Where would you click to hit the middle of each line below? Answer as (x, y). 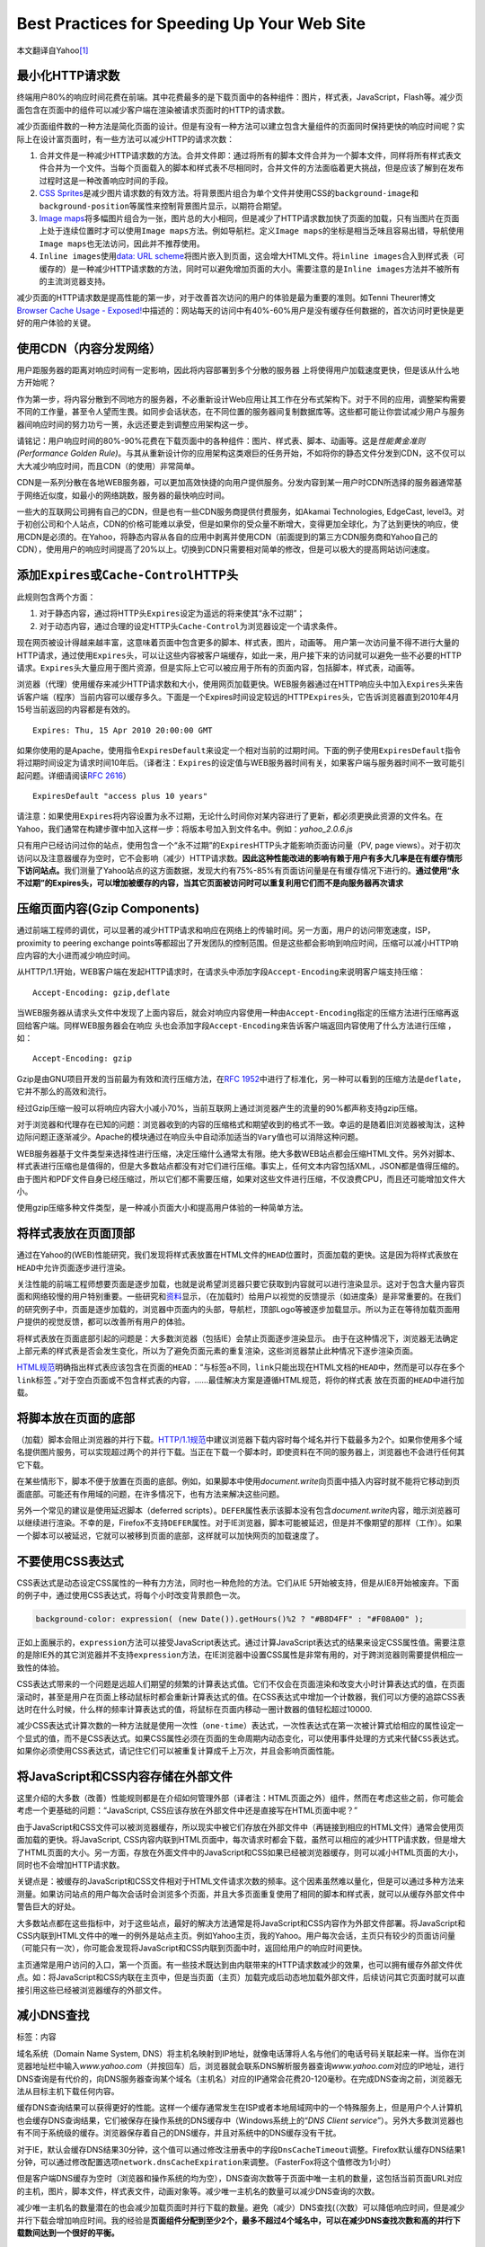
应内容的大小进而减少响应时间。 (75, 955)
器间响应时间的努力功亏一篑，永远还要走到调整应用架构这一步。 (135, 424)
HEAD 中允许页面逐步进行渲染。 (73, 1267)
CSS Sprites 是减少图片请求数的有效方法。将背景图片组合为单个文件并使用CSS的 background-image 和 (229, 193)
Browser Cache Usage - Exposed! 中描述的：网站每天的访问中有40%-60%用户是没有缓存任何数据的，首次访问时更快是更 (240, 310)
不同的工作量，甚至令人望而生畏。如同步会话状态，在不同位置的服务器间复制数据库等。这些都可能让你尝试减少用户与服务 (241, 412)
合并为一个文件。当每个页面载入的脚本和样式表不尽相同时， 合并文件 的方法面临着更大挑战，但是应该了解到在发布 (255, 168)
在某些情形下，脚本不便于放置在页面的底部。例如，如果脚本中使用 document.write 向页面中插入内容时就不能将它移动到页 (238, 1481)
